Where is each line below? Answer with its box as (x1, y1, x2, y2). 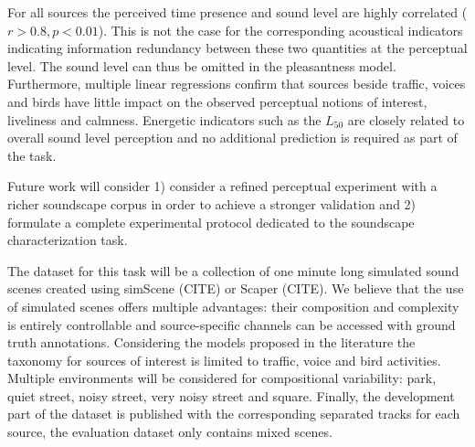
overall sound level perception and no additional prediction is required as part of (7, 128, 458, 147)
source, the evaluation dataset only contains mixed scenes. (7, 422, 332, 442)
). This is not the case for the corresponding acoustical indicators (98, 20, 463, 39)
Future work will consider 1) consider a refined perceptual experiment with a (7, 176, 438, 196)
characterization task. (7, 230, 128, 250)
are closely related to (347, 110, 465, 129)
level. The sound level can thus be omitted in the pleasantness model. (7, 56, 396, 75)
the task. (7, 145, 57, 165)
